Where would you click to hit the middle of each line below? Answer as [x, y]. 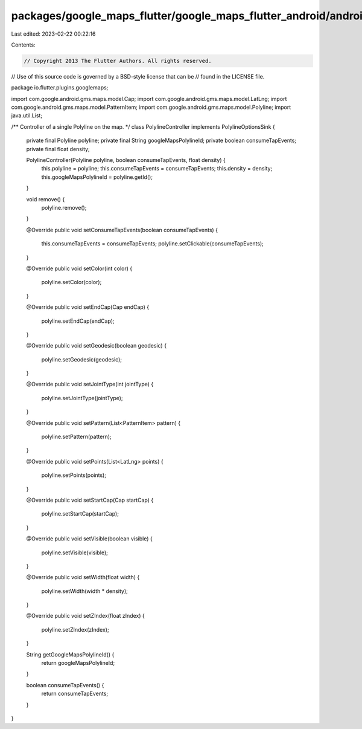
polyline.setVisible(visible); [75, 552]
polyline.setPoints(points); [74, 475]
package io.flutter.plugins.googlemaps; [60, 88]
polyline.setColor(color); [71, 282]
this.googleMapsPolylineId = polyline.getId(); [97, 177]
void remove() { [46, 199]
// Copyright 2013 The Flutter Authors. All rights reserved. [118, 61]
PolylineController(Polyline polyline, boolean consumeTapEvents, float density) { [126, 160]
